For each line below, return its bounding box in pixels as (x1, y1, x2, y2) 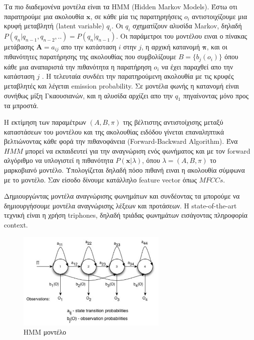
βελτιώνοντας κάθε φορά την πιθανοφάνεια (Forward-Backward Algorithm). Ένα (4, 136, 238, 146)
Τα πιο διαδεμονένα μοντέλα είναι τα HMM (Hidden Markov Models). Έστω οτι (4, 1, 237, 11)
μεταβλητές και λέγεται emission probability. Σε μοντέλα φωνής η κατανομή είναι (4, 81, 239, 91)
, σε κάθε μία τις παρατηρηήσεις (90, 11, 182, 21)
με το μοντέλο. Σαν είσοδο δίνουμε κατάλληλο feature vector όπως (4, 174, 197, 184)
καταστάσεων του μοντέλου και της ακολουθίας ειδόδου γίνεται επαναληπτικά (4, 126, 224, 136)
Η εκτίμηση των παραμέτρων (4, 117, 86, 127)
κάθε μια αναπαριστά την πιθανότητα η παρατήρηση (4, 61, 152, 71)
